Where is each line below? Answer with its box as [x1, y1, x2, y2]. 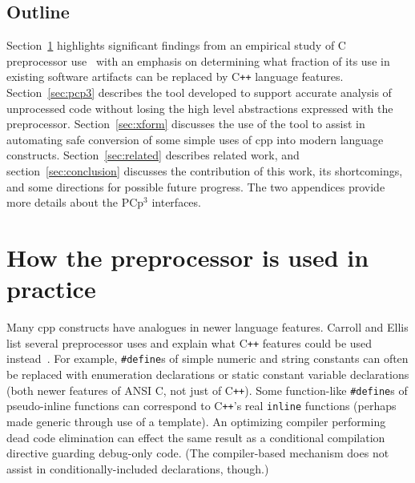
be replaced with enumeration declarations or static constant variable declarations [6, 366, 409, 383]
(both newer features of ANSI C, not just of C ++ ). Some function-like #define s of [6, 381, 408, 398]
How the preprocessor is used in [6, 240, 369, 273]
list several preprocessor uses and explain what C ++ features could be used [6, 334, 373, 351]
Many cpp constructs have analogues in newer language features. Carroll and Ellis [6, 319, 409, 336]
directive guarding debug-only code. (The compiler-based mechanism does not [6, 445, 389, 461]
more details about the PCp [6, 194, 144, 211]
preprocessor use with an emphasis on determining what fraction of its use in [6, 52, 390, 69]
